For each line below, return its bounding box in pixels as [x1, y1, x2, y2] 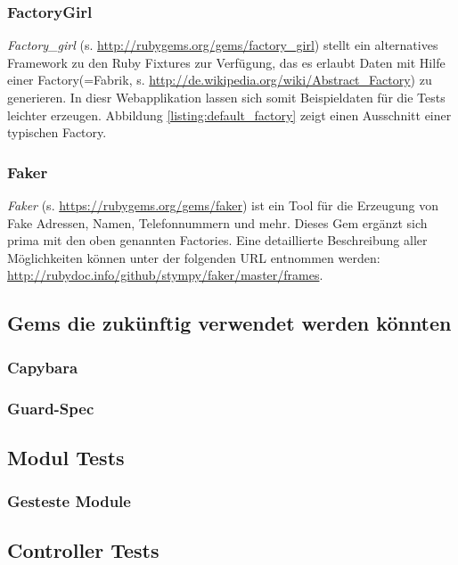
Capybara [7, 356, 78, 378]
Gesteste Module [7, 490, 131, 512]
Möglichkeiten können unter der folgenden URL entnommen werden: [7, 248, 380, 266]
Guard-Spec [7, 397, 94, 419]
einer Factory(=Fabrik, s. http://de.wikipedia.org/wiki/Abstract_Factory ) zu [7, 70, 432, 89]
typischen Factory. [7, 123, 107, 142]
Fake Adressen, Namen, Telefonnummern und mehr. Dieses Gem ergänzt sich [7, 213, 428, 232]
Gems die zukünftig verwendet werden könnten [7, 309, 452, 337]
